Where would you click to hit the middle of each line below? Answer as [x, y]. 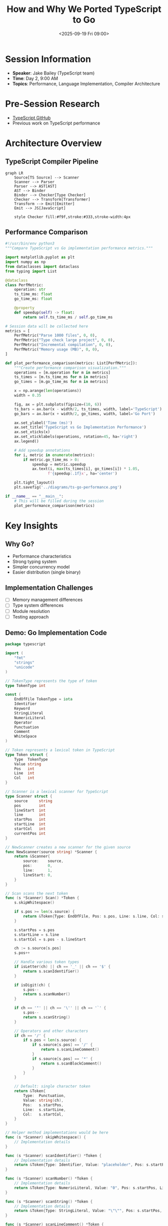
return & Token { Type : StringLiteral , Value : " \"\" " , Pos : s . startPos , [88, 1211]
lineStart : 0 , [38, 875]
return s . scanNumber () [47, 994]
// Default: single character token [52, 1086]
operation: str [30, 289]
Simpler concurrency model [41, 566]
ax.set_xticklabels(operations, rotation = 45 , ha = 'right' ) [76, 437]
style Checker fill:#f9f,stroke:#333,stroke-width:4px [72, 217]
